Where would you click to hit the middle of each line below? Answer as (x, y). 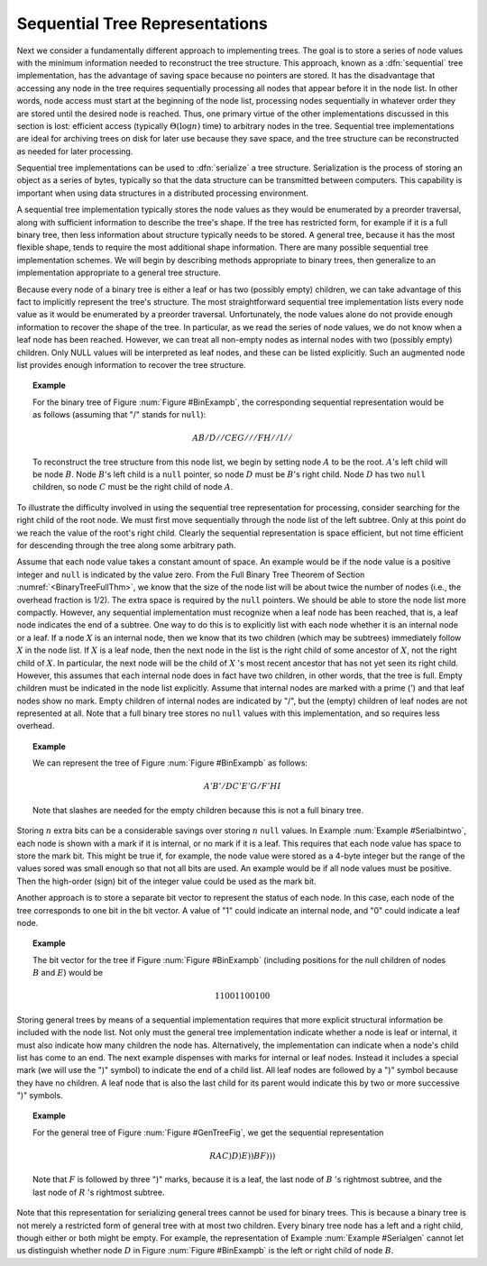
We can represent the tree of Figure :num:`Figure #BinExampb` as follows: (170, 763)
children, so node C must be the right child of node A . (133, 487)
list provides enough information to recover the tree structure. (132, 364)
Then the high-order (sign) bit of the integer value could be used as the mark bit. (166, 881)
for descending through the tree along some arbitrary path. (126, 546)
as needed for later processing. (75, 151)
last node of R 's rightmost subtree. (99, 1192)
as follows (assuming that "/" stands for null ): (119, 415)
